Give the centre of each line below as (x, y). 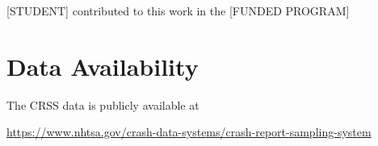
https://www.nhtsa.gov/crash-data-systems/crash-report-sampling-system (189, 132)
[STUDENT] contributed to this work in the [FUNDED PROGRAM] (178, 10)
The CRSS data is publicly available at (103, 104)
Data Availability (103, 66)
